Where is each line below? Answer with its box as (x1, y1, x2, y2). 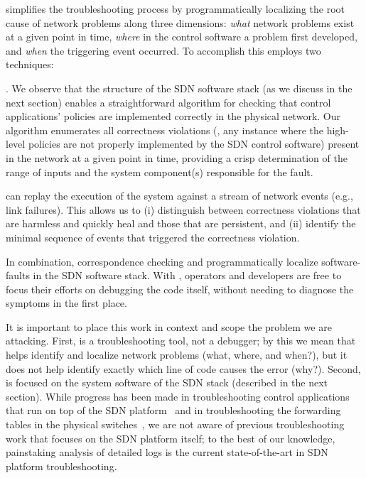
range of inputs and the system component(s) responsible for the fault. (6, 164, 313, 179)
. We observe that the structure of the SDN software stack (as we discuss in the (6, 80, 352, 95)
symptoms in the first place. (6, 295, 127, 310)
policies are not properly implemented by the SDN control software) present (28, 136, 360, 151)
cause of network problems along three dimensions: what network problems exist (6, 15, 355, 30)
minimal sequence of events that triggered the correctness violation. (6, 229, 300, 244)
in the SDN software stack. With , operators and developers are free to (33, 268, 342, 283)
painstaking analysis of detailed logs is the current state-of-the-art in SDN (6, 445, 328, 460)
